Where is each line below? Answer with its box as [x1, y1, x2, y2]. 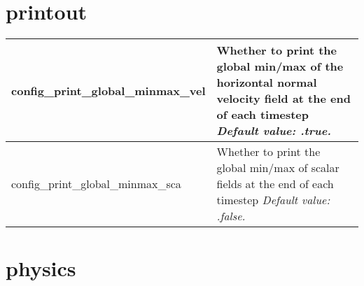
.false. [216, 208, 246, 224]
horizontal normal [216, 74, 317, 91]
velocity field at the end [216, 90, 351, 107]
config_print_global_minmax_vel [11, 82, 206, 99]
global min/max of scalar [216, 159, 339, 176]
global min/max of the [216, 58, 344, 75]
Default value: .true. [216, 122, 331, 139]
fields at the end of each [216, 176, 334, 192]
